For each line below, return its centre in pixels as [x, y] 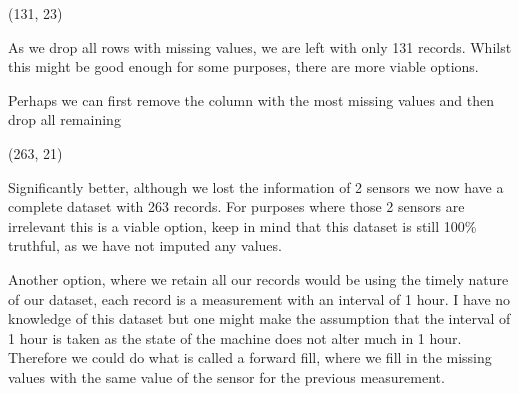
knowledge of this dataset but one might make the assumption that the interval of [259, 318]
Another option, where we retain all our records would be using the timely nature [258, 278]
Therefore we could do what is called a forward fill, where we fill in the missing [250, 357]
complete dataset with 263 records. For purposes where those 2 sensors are [236, 206]
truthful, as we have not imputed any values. [145, 245]
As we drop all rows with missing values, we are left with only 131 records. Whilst [260, 46]
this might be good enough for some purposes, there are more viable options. [243, 66]
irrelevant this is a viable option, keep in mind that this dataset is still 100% [242, 225]
